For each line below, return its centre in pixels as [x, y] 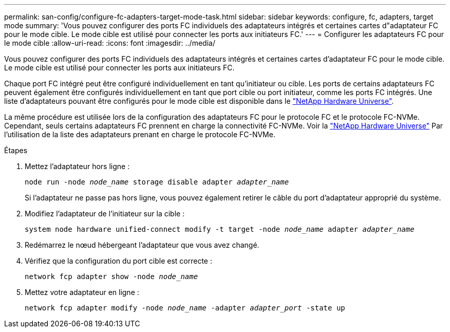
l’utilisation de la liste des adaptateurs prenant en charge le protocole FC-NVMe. [140, 134]
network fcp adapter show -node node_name [111, 276]
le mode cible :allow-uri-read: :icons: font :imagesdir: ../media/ [110, 43]
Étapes [16, 150]
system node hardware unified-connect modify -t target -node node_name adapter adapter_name [220, 229]
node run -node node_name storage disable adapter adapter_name [157, 182]
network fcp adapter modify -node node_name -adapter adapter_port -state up [185, 308]
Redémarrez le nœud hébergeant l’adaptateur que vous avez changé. [142, 245]
